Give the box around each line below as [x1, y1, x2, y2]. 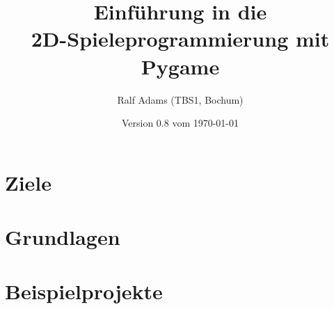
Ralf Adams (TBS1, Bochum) [117, 92, 244, 106]
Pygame [141, 51, 220, 80]
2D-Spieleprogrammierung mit [31, 24, 330, 53]
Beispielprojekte [5, 277, 163, 306]
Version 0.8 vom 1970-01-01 [121, 116, 239, 130]
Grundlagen [5, 223, 120, 251]
